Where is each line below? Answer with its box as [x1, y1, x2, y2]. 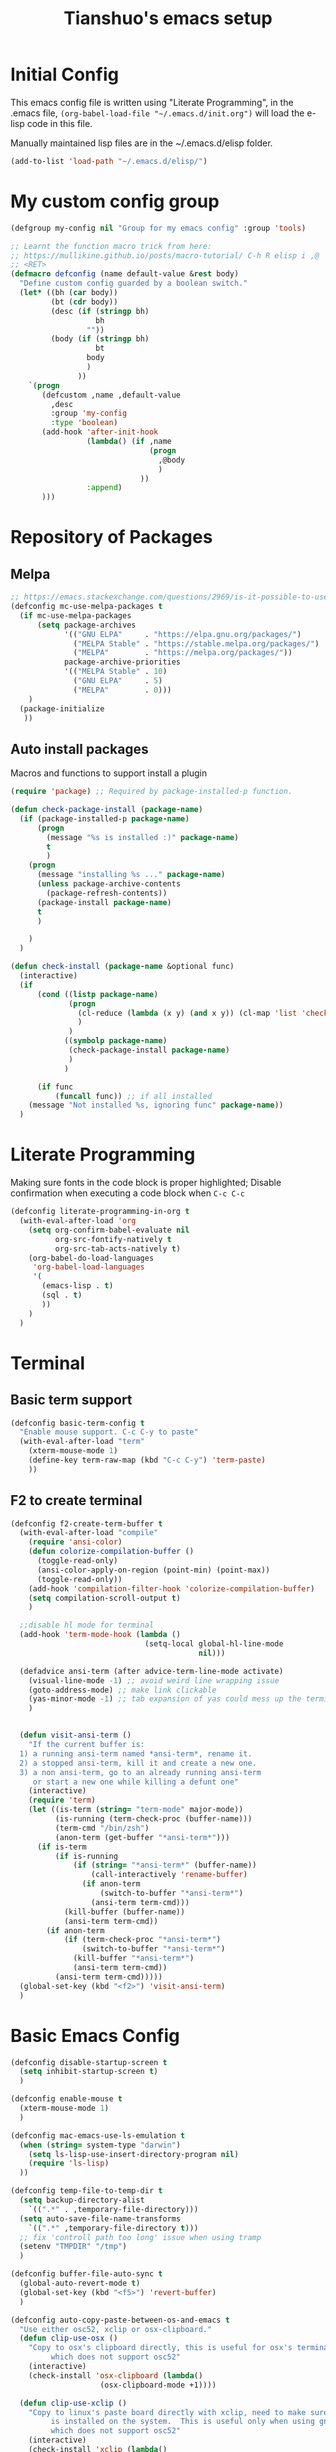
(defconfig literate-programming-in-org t [10, 1207, 190, 1217]
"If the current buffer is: [28, 1740, 145, 1750]
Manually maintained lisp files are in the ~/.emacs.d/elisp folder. [10, 137, 273, 149]
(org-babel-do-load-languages [28, 1253, 155, 1263]
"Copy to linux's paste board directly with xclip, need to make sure [28, 2407, 329, 2417]
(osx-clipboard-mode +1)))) [99, 2380, 217, 2390]
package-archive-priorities [63, 657, 182, 667]
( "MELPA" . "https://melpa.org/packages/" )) [73, 648, 293, 658]
